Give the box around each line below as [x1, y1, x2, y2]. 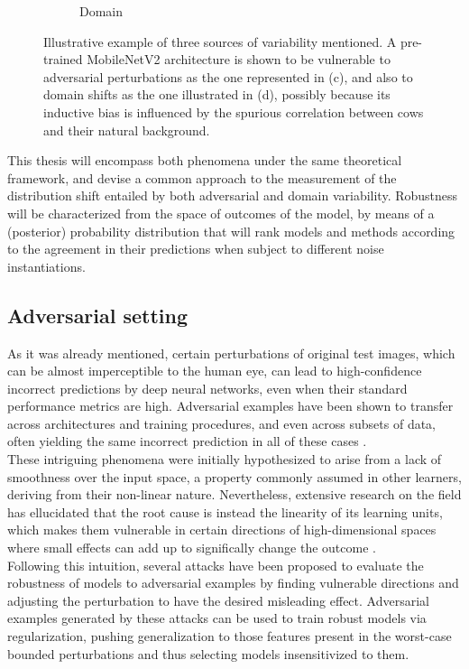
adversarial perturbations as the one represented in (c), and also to [43, 67, 413, 86]
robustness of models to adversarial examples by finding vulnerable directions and [7, 573, 459, 592]
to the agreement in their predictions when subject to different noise [7, 239, 384, 258]
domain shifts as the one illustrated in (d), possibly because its [43, 85, 391, 104]
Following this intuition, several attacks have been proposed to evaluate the [7, 555, 424, 574]
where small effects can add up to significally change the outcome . [7, 538, 376, 557]
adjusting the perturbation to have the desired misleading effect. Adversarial [7, 590, 429, 609]
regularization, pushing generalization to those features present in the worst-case [7, 627, 452, 646]
